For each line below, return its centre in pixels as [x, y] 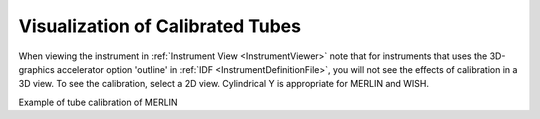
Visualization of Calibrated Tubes [160, 26]
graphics [36, 69]
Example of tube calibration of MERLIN [98, 102]
